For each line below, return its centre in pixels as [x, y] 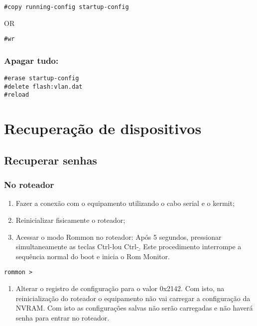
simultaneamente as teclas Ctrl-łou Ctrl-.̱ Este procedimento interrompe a [128, 246]
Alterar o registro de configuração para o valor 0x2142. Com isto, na [120, 288]
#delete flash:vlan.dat [43, 86]
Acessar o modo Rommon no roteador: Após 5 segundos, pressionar [119, 237]
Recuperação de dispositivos [103, 128]
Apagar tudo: [31, 60]
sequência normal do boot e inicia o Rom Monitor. [93, 256]
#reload [17, 95]
